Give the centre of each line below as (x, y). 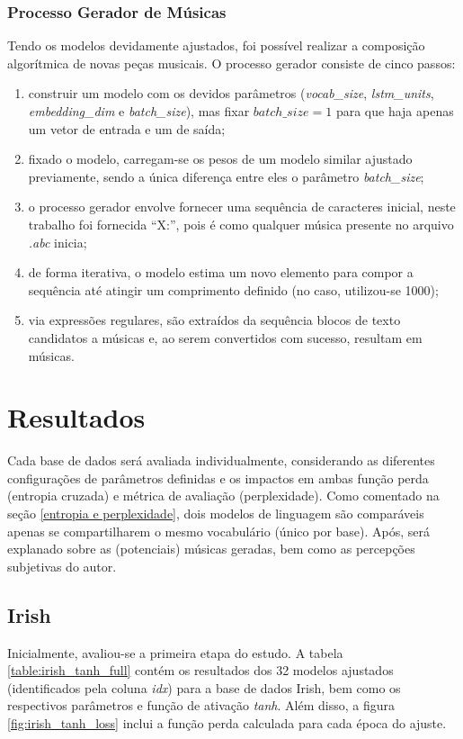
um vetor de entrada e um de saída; (127, 128)
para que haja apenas (395, 111)
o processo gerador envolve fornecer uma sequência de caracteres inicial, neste (242, 207)
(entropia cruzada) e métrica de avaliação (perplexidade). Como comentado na (223, 496)
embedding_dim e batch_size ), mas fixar (139, 111)
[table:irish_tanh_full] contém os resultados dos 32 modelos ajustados (200, 670)
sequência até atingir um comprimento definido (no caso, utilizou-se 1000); (233, 289)
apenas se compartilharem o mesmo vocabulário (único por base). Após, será (219, 531)
